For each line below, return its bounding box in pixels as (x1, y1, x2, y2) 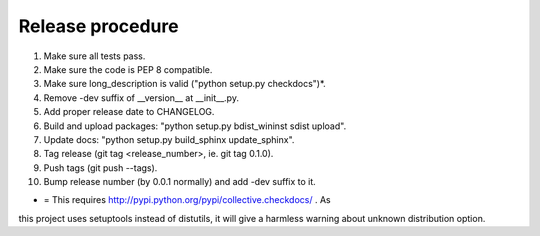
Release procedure (18, 15, 179, 37)
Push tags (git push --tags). (43, 161, 158, 174)
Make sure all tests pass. (43, 50, 146, 62)
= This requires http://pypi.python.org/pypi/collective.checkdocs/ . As (43, 194, 331, 206)
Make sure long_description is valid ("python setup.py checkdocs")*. (43, 78, 327, 90)
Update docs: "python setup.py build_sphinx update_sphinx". (43, 133, 295, 145)
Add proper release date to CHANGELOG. (43, 106, 215, 118)
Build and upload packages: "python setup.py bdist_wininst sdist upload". (43, 120, 347, 132)
